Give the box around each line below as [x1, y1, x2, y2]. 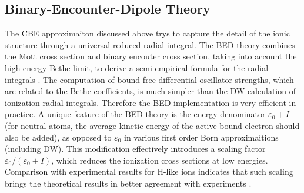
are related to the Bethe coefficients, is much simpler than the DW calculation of [5, 85, 296, 97]
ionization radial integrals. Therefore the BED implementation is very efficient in [5, 96, 296, 108]
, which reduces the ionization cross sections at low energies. [51, 154, 268, 166]
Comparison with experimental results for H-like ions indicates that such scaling [5, 165, 293, 178]
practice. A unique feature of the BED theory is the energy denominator [5, 108, 266, 120]
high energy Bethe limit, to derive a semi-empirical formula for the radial [5, 61, 269, 74]
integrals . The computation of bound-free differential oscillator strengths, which [5, 73, 294, 85]
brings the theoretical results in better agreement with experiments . [5, 177, 252, 189]
